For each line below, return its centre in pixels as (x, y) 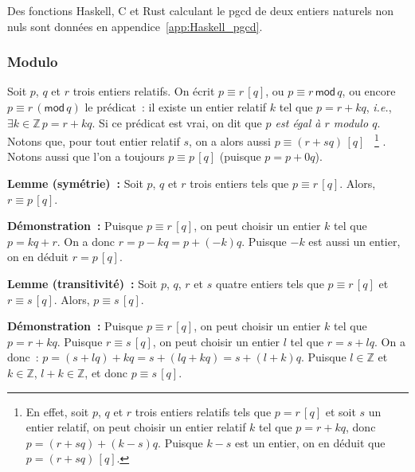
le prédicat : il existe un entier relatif (176, 107)
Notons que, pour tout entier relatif (94, 140)
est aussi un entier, (354, 241)
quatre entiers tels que (270, 283)
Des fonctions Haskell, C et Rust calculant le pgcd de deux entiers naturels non (201, 10)
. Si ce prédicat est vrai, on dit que (177, 122)
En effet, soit (57, 411)
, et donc (106, 372)
